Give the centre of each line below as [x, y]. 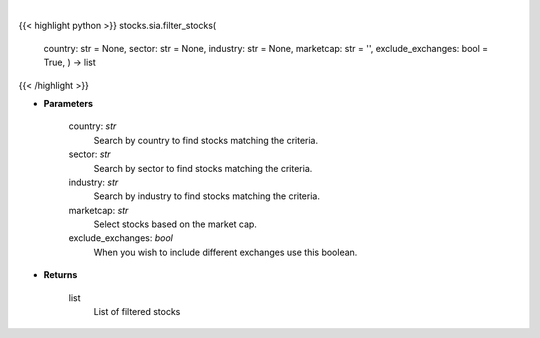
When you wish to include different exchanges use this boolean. [225, 252]
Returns [60, 275]
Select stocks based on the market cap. [175, 224]
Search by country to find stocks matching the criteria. [206, 140]
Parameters [68, 103]
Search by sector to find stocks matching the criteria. [203, 168]
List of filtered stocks [137, 312]
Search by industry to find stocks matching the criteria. [206, 196]
